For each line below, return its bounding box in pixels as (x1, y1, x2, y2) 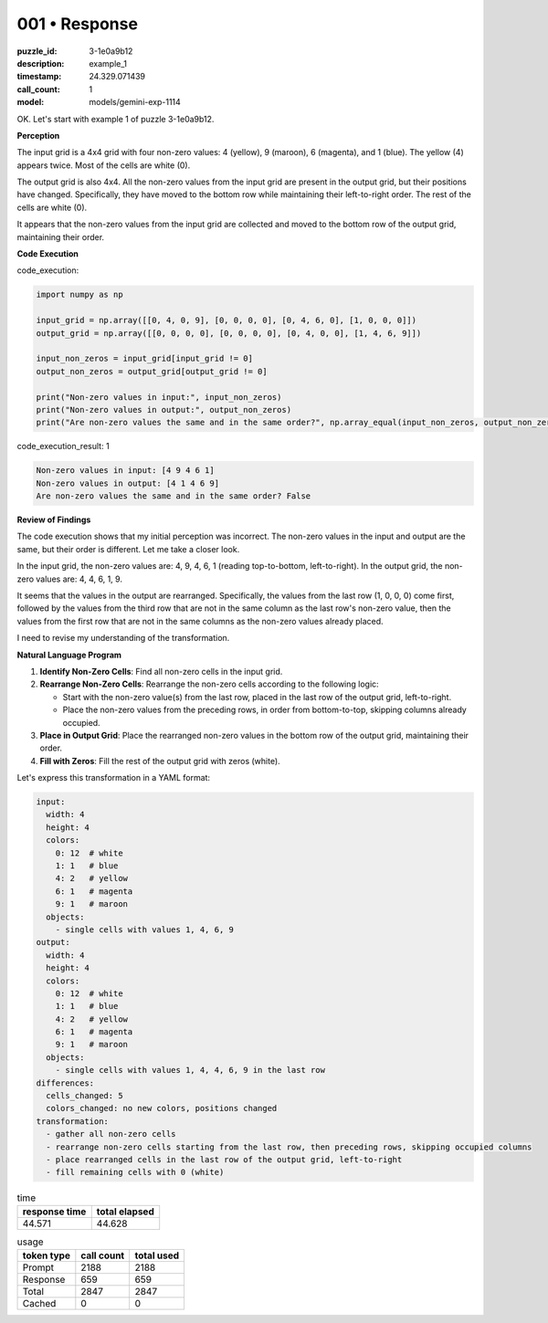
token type (22, 1249, 70, 1262)
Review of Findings (16, 514, 91, 525)
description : (16, 58, 65, 68)
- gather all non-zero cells (46, 1129, 177, 1139)
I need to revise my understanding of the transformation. (16, 633, 230, 644)
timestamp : (16, 71, 62, 82)
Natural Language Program (16, 649, 122, 660)
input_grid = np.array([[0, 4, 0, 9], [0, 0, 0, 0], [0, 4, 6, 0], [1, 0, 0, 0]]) (36, 315, 417, 326)
